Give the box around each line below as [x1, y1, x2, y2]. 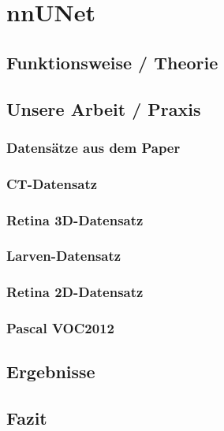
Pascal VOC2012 [6, 318, 114, 338]
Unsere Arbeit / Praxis [6, 96, 201, 121]
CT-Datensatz [6, 173, 98, 193]
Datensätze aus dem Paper [6, 137, 181, 157]
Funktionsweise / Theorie [6, 50, 218, 74]
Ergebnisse [6, 359, 95, 384]
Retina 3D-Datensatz [6, 210, 144, 229]
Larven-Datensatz [6, 246, 121, 266]
